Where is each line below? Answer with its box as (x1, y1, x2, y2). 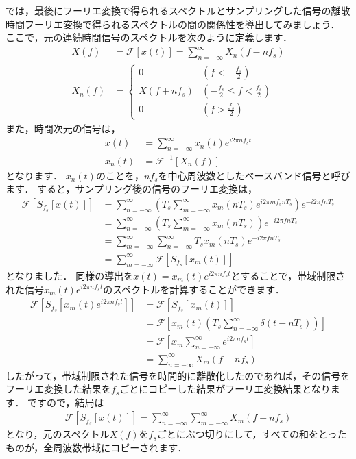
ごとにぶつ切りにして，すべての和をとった (156, 427, 347, 441)
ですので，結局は (27, 395, 104, 409)
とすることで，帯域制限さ (230, 268, 346, 282)
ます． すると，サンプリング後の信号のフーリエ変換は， (5, 182, 258, 196)
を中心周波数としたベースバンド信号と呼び (158, 168, 351, 182)
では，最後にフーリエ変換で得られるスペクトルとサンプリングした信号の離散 (5, 3, 351, 17)
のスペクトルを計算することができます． (103, 282, 285, 296)
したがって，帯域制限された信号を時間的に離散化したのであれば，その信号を (5, 368, 351, 382)
